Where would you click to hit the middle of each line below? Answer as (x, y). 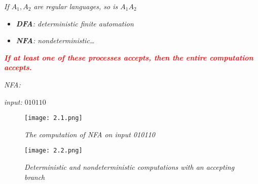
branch (35, 177)
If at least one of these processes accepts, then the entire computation (129, 57)
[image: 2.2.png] (53, 151)
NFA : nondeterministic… (55, 40)
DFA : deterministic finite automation (75, 23)
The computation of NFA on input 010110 (90, 134)
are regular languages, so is (76, 6)
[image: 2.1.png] (53, 118)
